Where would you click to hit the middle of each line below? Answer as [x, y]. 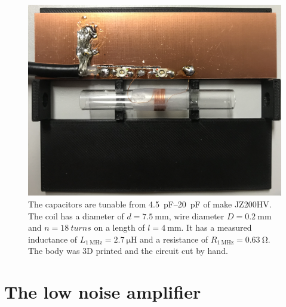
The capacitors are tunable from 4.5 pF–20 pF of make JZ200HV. [150, 204]
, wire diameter [196, 215]
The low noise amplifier [103, 292]
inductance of [53, 239]
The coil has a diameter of [76, 215]
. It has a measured [216, 227]
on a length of [119, 227]
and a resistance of [174, 239]
